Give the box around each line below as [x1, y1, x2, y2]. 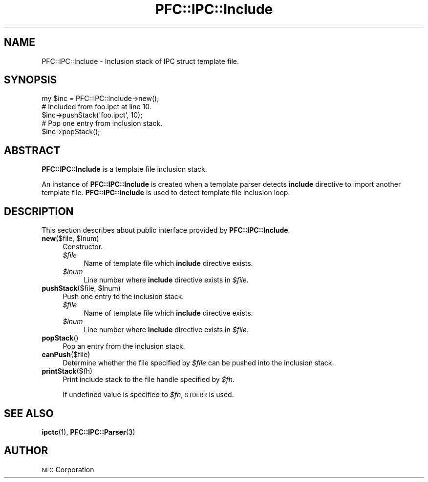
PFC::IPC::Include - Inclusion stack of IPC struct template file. [42, 57, 239, 65]
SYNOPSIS [4, 74, 57, 86]
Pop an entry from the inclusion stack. [63, 342, 185, 351]
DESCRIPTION [4, 205, 74, 218]
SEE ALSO [4, 407, 54, 420]
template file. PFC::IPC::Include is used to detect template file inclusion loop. [42, 188, 290, 197]
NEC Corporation [42, 465, 94, 474]
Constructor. [63, 242, 103, 251]
